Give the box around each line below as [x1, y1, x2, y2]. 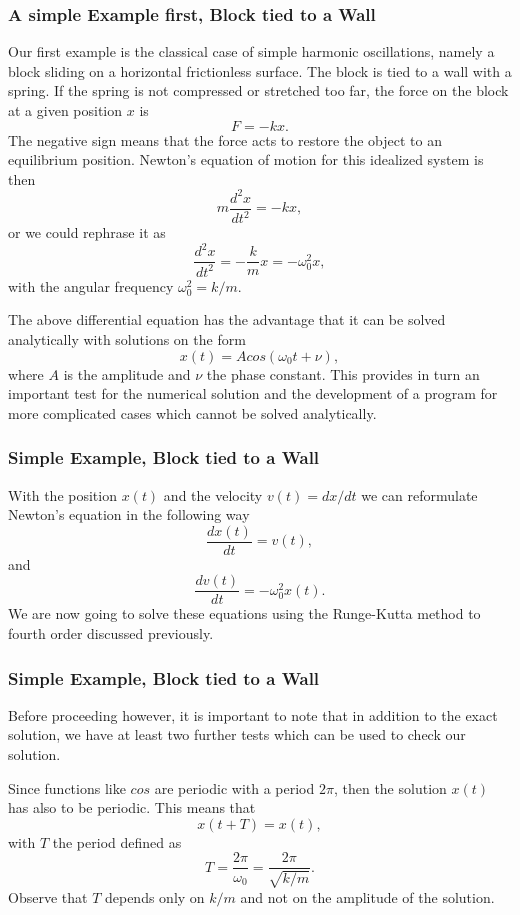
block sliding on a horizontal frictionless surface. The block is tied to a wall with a [8, 60, 512, 81]
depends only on [104, 886, 205, 907]
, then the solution [333, 777, 447, 798]
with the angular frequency [8, 275, 174, 296]
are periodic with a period [154, 777, 315, 798]
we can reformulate [361, 484, 478, 505]
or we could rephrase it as [8, 222, 166, 243]
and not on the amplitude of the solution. [240, 886, 495, 907]
